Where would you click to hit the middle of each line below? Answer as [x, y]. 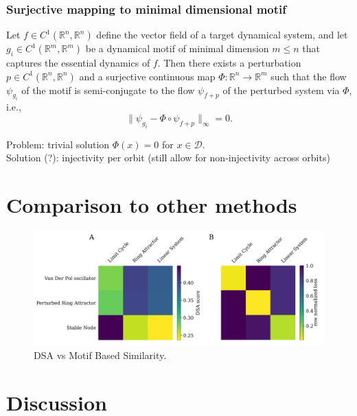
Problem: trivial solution [58, 144]
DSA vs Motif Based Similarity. [100, 355]
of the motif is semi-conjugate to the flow [108, 90]
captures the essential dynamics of [78, 63]
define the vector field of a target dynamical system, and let [222, 35]
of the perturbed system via [281, 90]
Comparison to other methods [152, 205]
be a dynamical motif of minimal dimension [177, 48]
